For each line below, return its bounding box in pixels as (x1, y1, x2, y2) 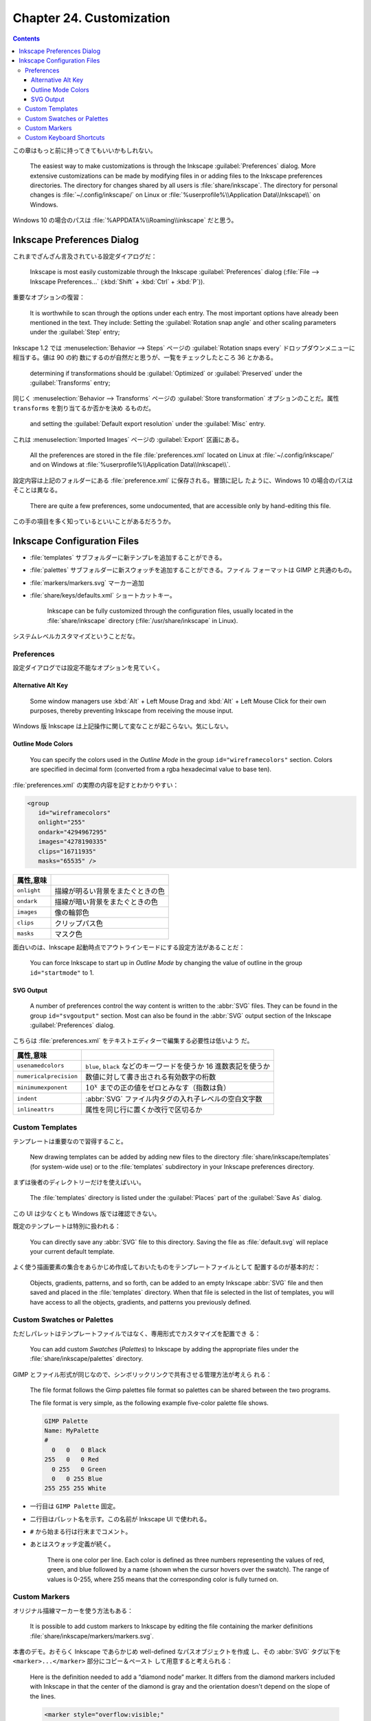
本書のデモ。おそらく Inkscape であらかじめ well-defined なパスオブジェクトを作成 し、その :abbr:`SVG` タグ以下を (12, 1647, 341, 1656)
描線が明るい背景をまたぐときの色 (54, 886, 165, 896)
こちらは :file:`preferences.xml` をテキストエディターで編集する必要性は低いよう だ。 (12, 1037, 254, 1045)
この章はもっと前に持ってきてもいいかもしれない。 (12, 146, 157, 154)
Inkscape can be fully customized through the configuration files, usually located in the (47, 606, 293, 615)
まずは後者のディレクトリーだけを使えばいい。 (12, 1178, 146, 1186)
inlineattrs (16, 1106, 54, 1113)
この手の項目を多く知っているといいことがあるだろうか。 (12, 517, 175, 525)
